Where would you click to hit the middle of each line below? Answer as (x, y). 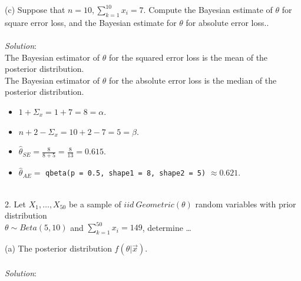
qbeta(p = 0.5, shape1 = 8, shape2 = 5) (126, 173)
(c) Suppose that (35, 9)
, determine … (167, 227)
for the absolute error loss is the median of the (193, 80)
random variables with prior (246, 204)
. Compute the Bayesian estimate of (208, 9)
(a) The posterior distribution (58, 248)
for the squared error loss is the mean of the (188, 57)
